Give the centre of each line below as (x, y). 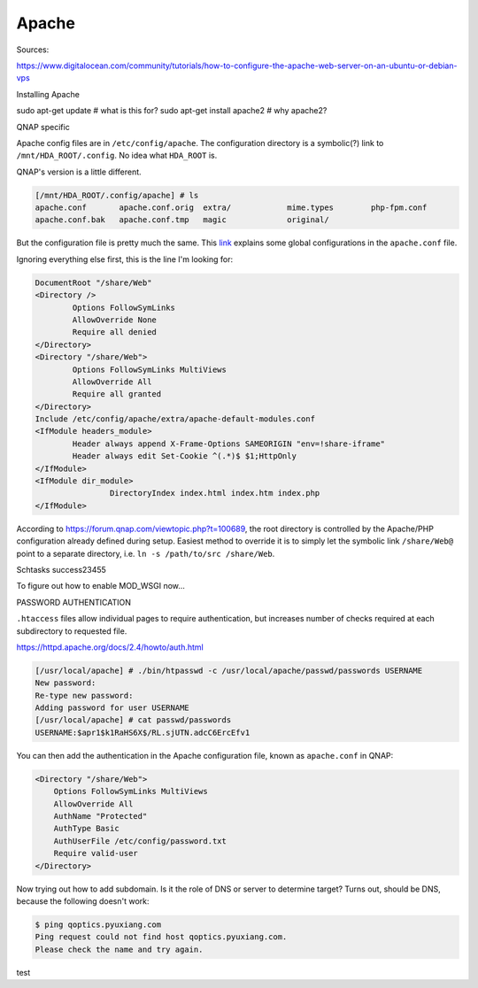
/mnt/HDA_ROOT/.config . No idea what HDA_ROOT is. (117, 156)
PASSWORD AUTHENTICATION (74, 602)
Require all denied (114, 332)
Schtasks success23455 (61, 569)
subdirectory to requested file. (72, 631)
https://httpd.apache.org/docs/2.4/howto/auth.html (110, 647)
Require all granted (117, 394)
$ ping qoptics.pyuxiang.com (98, 924)
